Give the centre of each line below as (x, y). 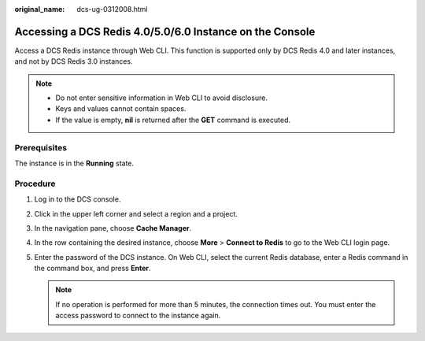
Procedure (35, 183)
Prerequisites (41, 147)
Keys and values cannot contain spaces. (121, 109)
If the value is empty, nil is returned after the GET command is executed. (173, 120)
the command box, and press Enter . (92, 269)
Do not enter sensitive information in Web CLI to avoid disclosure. (161, 98)
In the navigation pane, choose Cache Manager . (113, 228)
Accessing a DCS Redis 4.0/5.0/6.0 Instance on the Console (165, 32)
